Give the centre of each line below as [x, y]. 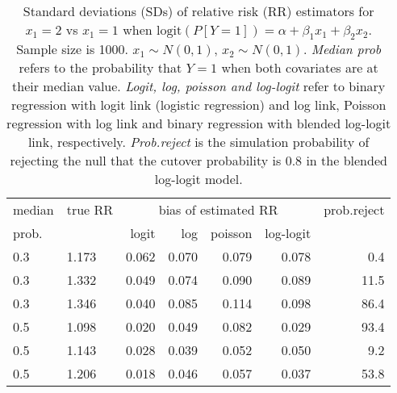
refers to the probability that [100, 68]
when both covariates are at [300, 68]
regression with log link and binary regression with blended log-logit [199, 123]
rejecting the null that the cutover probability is [146, 161]
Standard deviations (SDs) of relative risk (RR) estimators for [198, 11]
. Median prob [342, 49]
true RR [90, 210]
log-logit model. [198, 179]
